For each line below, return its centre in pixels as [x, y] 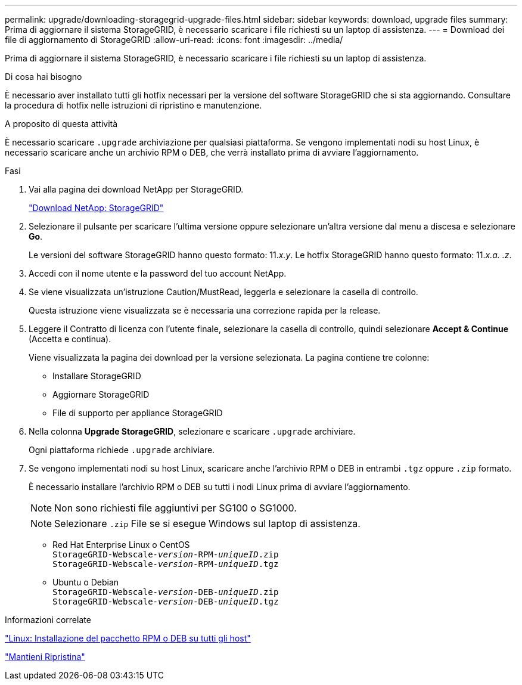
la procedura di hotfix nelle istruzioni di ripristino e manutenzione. [133, 105]
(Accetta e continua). [70, 339]
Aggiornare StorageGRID [101, 394]
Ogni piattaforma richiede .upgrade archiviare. [122, 450]
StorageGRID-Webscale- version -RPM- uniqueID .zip [166, 554]
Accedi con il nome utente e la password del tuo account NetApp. [158, 273]
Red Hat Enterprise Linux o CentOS [121, 545]
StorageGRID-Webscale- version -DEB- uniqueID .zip [166, 592]
